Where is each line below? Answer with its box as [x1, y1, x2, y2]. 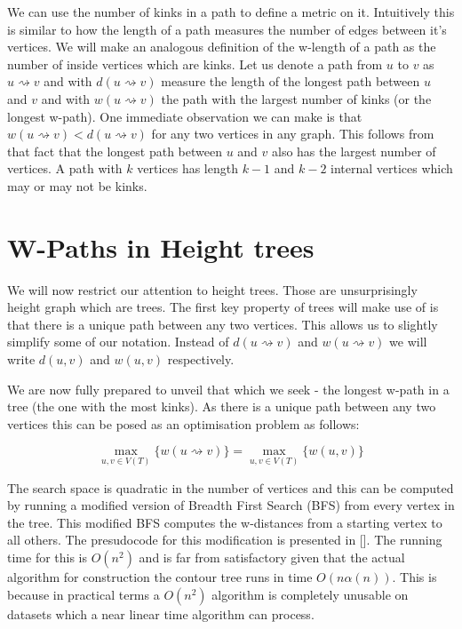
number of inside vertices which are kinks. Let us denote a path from [7, 54, 383, 73]
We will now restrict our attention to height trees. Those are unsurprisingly [7, 280, 418, 299]
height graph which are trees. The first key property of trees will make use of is [7, 298, 439, 316]
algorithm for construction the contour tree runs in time [7, 568, 313, 585]
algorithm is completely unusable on [211, 585, 409, 603]
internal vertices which [331, 159, 453, 178]
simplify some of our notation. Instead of [7, 332, 229, 351]
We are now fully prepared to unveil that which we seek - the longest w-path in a [7, 379, 450, 398]
